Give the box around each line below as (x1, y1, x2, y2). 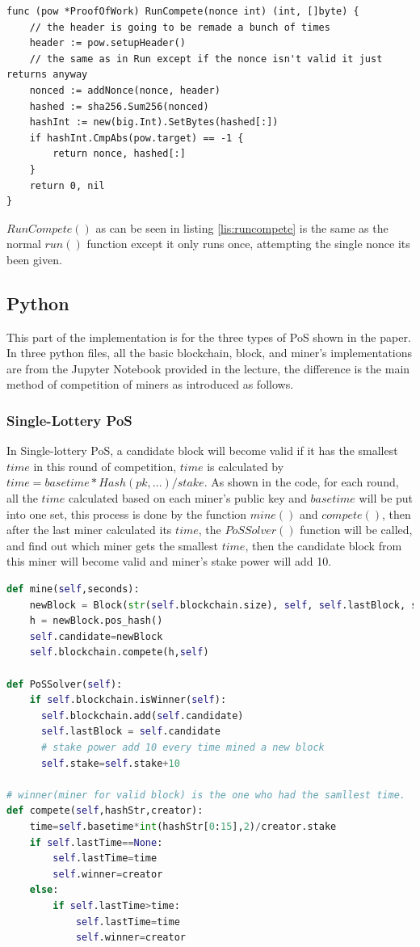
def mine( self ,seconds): (6, 583, 140, 596)
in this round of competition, (33, 457, 177, 474)
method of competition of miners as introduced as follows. (6, 376, 294, 393)
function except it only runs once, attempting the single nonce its (86, 235, 410, 252)
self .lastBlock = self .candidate (40, 726, 220, 738)
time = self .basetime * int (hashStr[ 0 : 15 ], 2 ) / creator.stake (29, 820, 337, 832)
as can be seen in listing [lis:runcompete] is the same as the (95, 219, 388, 236)
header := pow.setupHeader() (29, 37, 186, 49)
